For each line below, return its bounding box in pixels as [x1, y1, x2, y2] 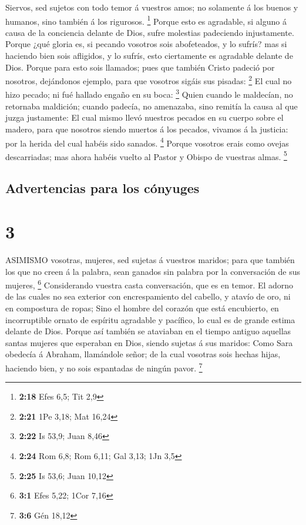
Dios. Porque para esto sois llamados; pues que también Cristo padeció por [5, 61, 275, 73]
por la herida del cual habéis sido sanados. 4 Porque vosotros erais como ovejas [5, 135, 289, 149]
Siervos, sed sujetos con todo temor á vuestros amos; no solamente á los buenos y [5, 1, 298, 13]
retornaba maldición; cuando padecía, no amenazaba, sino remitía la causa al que [5, 99, 298, 112]
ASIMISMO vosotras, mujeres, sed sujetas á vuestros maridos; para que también [5, 253, 295, 265]
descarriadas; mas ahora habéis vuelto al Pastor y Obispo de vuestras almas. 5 [5, 148, 287, 162]
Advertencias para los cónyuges [5, 179, 200, 197]
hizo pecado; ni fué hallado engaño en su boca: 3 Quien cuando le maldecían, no [5, 87, 293, 101]
